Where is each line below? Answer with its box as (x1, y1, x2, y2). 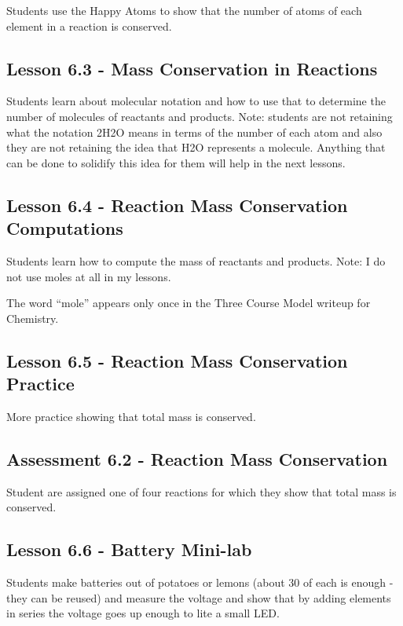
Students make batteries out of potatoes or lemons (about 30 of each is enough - (6, 574, 394, 591)
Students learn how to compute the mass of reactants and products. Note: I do (6, 252, 386, 269)
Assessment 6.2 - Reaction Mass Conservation (6, 446, 388, 470)
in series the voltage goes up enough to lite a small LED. (6, 605, 280, 621)
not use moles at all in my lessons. (6, 268, 171, 284)
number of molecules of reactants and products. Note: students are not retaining (6, 108, 393, 124)
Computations (6, 216, 123, 240)
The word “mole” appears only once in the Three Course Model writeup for (6, 295, 371, 311)
